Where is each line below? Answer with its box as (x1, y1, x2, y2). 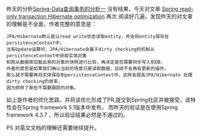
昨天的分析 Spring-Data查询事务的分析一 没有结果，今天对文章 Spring (6, 5, 179, 12)
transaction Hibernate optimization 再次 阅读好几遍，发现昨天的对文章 (18, 13, 193, 20)
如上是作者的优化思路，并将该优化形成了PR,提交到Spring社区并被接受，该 (6, 96, 191, 103)
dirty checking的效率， (6, 78, 62, 84)
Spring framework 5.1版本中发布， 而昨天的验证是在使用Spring (22, 104, 178, 110)
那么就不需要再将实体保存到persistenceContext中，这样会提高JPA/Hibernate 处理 (6, 72, 193, 78)
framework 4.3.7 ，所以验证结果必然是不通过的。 (6, 111, 129, 118)
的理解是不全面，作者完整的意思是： (6, 21, 97, 27)
